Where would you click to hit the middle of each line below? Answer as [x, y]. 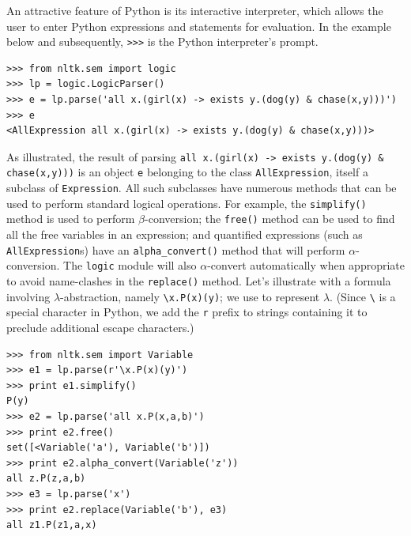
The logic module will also [130, 265]
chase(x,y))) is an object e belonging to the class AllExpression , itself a [187, 172]
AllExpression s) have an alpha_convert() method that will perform [176, 249]
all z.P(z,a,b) [46, 479]
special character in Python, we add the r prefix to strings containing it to [187, 312]
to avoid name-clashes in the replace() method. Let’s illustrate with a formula [199, 281]
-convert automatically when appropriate [306, 265]
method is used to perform [71, 219]
